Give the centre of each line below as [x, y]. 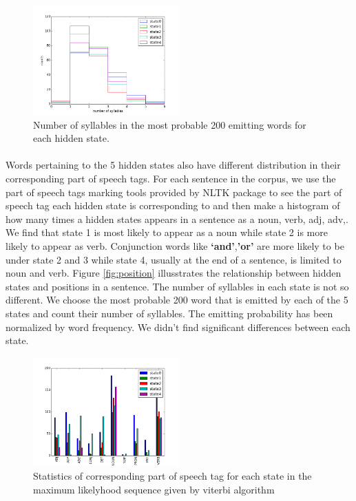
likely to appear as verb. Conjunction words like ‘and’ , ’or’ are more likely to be [175, 245]
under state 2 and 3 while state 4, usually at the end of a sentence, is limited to [174, 259]
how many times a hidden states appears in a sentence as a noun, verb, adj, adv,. [177, 218]
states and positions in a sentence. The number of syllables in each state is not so [177, 286]
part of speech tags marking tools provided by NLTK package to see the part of [174, 192]
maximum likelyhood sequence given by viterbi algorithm [154, 489]
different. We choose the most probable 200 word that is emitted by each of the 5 [177, 300]
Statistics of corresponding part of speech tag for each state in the [172, 476]
